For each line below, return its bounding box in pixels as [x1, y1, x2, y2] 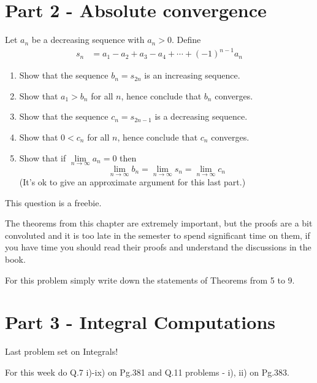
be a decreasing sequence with [31, 33, 145, 46]
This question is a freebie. [5, 196, 102, 209]
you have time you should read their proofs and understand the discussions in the [5, 241, 311, 253]
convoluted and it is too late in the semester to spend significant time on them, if [5, 228, 310, 241]
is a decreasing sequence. [155, 110, 248, 123]
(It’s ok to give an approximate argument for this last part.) [19, 176, 246, 188]
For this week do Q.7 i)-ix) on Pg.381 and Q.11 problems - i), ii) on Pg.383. [5, 365, 290, 378]
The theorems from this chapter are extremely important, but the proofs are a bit [5, 217, 313, 230]
